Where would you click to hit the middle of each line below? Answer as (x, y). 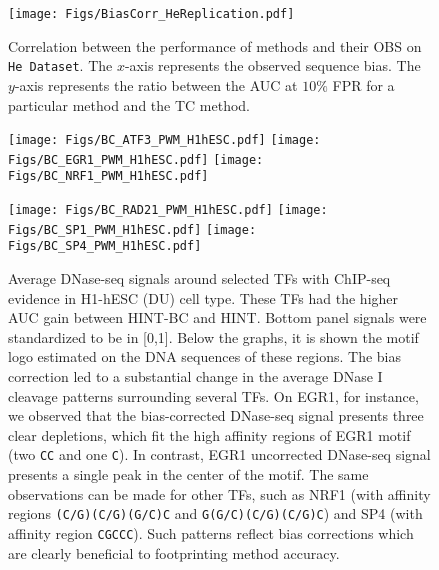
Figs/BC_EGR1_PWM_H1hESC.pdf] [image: (136, 159)
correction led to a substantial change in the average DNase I (195, 376)
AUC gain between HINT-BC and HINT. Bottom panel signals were (217, 317)
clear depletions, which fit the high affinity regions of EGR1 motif (209, 434)
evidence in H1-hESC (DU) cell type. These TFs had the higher (203, 297)
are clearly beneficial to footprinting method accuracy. (174, 552)
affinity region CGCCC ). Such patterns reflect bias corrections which (211, 532)
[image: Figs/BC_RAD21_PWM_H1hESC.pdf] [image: (168, 210)
